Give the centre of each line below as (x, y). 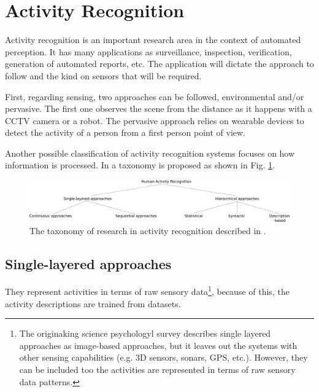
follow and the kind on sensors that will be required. (103, 75)
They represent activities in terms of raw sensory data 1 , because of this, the (147, 291)
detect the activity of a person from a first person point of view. (125, 132)
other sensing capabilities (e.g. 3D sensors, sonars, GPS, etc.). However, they (163, 357)
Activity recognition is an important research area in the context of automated (153, 40)
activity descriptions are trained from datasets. (93, 303)
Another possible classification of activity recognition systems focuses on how (150, 153)
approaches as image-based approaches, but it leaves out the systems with (158, 345)
